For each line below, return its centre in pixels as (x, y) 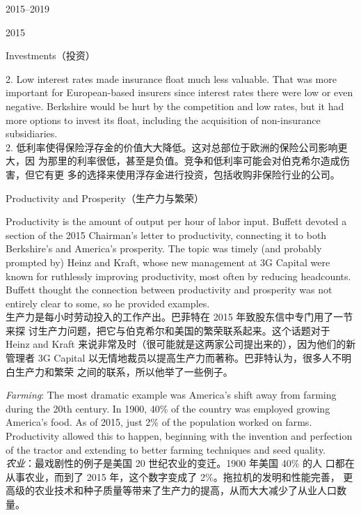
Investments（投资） (50, 55)
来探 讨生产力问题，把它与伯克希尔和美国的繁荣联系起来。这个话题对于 (168, 330)
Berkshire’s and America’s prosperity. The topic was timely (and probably (164, 248)
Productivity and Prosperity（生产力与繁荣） (105, 198)
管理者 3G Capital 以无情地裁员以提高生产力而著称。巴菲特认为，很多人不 (174, 358)
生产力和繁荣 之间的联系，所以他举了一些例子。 (124, 371)
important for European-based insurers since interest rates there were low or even (179, 92)
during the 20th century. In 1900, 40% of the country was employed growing (168, 408)
